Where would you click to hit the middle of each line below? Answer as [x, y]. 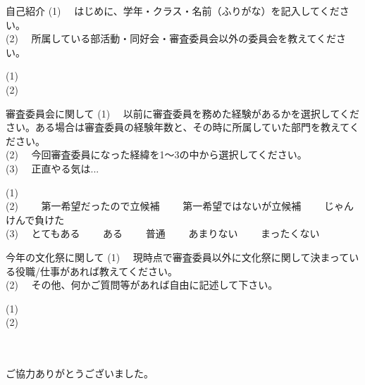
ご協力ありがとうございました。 [80, 373]
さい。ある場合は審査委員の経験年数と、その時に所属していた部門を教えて [178, 127]
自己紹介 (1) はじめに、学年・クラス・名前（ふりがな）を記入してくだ [173, 11]
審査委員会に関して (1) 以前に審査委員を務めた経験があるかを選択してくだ [182, 113]
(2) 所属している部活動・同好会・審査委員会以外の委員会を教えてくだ [171, 38]
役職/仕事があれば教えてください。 [96, 271]
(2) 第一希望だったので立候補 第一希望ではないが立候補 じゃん [180, 206]
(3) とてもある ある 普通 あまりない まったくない [163, 233]
